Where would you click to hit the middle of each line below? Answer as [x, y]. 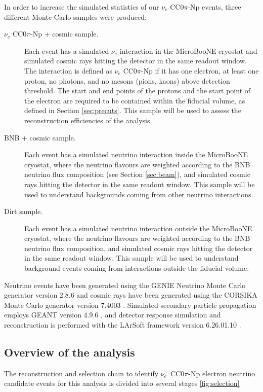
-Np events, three [214, 7]
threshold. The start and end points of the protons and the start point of [138, 91]
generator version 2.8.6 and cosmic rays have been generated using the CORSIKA [131, 295]
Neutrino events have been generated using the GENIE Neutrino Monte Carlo [125, 285]
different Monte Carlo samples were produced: [75, 16]
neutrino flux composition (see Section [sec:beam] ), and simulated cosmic [137, 174]
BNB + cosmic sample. [40, 137]
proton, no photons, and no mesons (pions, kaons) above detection [127, 80]
